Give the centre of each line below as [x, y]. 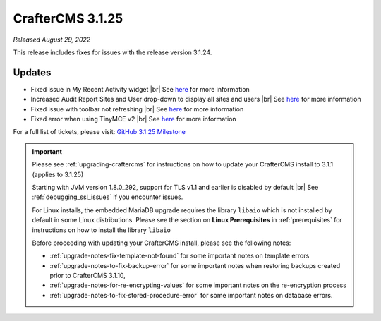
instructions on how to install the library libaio [101, 230]
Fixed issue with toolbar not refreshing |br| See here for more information [137, 109]
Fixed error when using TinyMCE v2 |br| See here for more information [133, 119]
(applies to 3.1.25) [58, 174]
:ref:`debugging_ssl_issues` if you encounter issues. [108, 197]
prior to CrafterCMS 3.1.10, [88, 276]
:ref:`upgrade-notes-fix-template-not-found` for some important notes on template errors [180, 256]
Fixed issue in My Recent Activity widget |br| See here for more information [140, 89]
